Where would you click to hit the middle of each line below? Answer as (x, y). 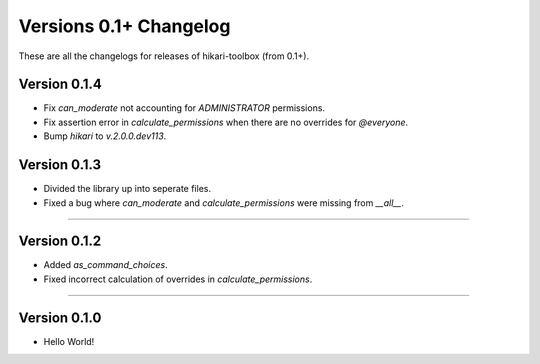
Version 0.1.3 (60, 165)
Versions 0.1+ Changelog (124, 26)
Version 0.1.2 (60, 241)
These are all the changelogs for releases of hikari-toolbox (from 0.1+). (164, 56)
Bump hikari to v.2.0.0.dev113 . (105, 136)
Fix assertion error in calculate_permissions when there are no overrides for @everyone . (226, 122)
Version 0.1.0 (60, 317)
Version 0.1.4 (60, 84)
